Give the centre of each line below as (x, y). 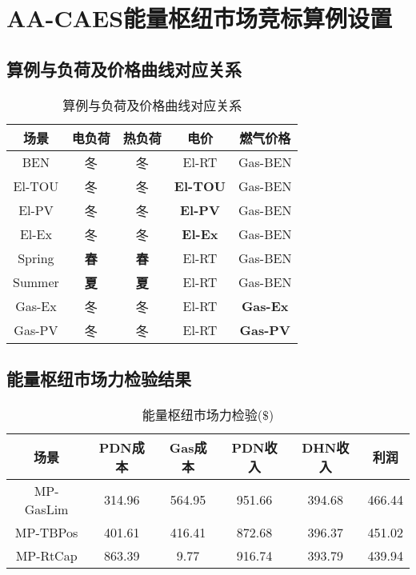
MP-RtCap (46, 555)
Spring (36, 258)
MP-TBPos (46, 532)
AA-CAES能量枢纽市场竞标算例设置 (200, 18)
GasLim (46, 509)
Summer (36, 282)
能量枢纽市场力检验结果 (99, 378)
